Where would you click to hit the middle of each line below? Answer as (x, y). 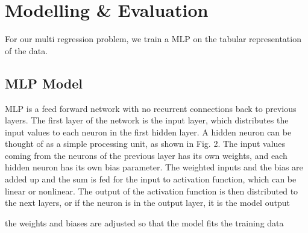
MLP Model (44, 83)
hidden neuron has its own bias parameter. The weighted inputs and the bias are (154, 167)
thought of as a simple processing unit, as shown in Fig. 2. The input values (145, 144)
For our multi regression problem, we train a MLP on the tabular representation (153, 39)
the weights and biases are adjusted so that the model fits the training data (144, 222)
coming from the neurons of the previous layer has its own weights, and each (146, 155)
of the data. (27, 50)
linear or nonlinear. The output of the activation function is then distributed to (152, 191)
